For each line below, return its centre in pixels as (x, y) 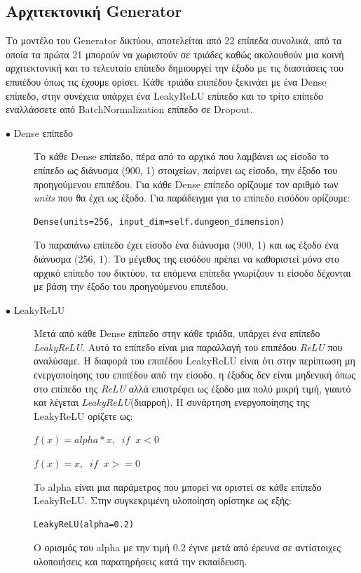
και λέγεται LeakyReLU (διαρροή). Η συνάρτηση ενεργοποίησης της (172, 402)
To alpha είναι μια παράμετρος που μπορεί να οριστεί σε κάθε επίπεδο (178, 486)
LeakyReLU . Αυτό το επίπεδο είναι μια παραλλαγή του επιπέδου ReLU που (188, 347)
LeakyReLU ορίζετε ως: (83, 415)
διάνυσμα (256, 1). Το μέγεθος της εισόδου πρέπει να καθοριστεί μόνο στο (186, 258)
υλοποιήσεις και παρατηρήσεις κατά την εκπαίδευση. (141, 561)
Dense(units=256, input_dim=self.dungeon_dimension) (159, 222)
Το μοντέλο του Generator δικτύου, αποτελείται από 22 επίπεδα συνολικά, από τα (174, 40)
